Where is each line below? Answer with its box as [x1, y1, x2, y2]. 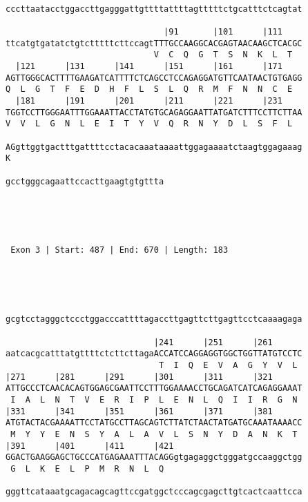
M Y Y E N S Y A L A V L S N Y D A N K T [10, 429, 298, 439]
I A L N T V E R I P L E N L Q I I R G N [10, 394, 298, 405]
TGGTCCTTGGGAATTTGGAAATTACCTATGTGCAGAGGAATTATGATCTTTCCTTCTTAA [6, 107, 302, 117]
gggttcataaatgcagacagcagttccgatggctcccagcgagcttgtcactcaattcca [6, 487, 302, 497]
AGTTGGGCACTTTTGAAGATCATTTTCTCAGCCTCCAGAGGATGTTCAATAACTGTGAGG [6, 73, 302, 83]
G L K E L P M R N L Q [10, 463, 164, 474]
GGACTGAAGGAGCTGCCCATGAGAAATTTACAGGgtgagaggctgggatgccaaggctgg [6, 452, 302, 463]
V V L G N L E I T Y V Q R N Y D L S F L [6, 119, 293, 129]
